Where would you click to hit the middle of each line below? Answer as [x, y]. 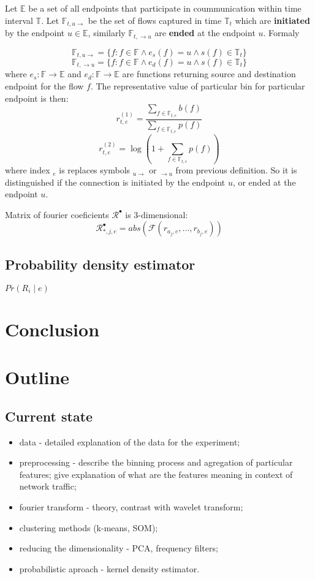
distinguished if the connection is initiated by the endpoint [115, 182]
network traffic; [48, 486]
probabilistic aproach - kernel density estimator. [109, 568]
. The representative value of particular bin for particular [198, 86]
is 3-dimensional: [157, 214]
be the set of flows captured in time [155, 20]
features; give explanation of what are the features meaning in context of [156, 474]
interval [19, 20]
